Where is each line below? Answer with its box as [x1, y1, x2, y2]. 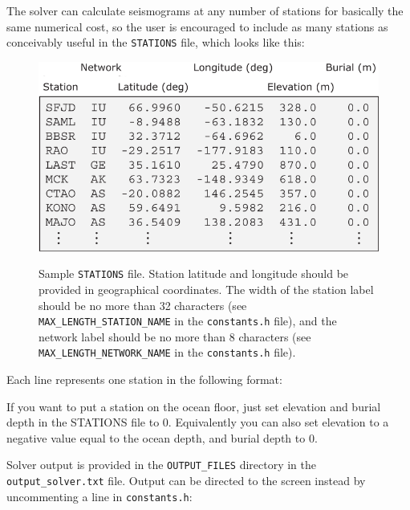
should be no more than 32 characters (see [39, 296, 247, 313]
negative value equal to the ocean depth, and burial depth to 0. [6, 429, 318, 446]
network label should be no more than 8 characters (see [39, 328, 311, 345]
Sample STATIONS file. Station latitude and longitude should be [39, 265, 349, 282]
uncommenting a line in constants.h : [6, 488, 193, 504]
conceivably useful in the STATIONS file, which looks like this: [6, 34, 305, 51]
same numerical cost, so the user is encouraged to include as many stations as [6, 18, 388, 35]
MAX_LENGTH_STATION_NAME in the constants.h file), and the [39, 312, 337, 329]
